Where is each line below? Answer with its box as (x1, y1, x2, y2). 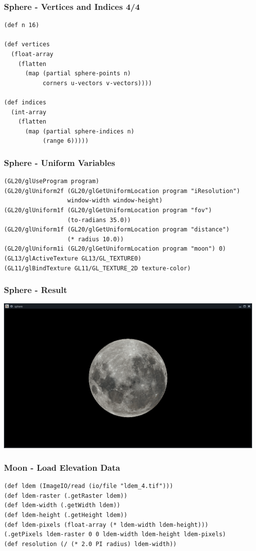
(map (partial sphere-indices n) (25, 128, 134, 135)
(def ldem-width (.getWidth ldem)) (4, 502, 121, 509)
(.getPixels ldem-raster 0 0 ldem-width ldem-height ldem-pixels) (4, 531, 226, 538)
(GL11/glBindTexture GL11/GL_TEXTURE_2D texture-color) (4, 264, 191, 272)
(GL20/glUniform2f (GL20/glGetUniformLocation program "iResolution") (4, 187, 240, 194)
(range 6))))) (42, 137, 89, 145)
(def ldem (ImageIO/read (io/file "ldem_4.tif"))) (4, 483, 173, 490)
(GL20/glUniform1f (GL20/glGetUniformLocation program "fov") (4, 206, 212, 214)
